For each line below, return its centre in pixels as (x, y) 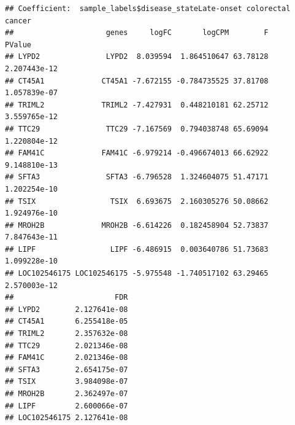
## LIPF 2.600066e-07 (67, 406)
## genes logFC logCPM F (137, 33)
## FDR (67, 298)
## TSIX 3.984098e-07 (67, 382)
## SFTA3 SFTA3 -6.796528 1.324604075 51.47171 (137, 177)
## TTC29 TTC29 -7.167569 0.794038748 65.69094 (137, 129)
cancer (18, 21)
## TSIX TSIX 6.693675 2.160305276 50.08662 (137, 201)
